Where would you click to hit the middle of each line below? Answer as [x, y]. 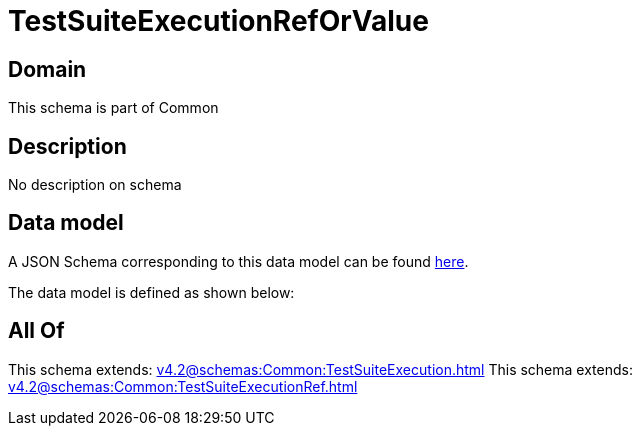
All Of [36, 331]
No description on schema [95, 185]
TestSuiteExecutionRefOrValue [218, 21]
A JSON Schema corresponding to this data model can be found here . [238, 261]
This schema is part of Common [113, 108]
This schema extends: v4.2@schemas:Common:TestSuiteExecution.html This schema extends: [320, 369]
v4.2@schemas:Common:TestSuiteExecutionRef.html [183, 386]
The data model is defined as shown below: [151, 292]
